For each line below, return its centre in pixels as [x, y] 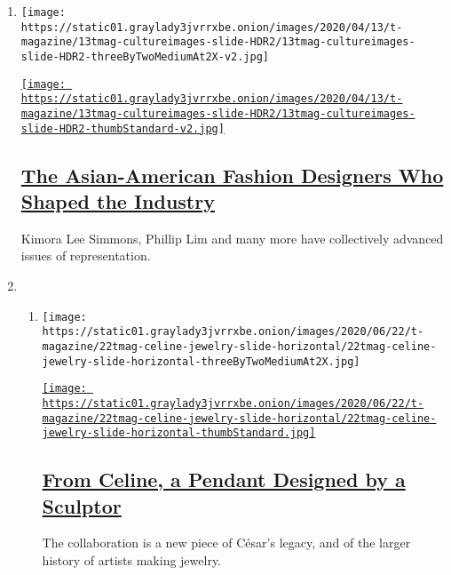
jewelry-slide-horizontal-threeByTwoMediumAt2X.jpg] [201, 361]
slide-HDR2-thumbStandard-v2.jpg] [123, 128]
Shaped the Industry [118, 201]
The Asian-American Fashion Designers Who [232, 175]
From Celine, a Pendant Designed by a [224, 479]
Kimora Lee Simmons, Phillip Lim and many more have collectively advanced [232, 238]
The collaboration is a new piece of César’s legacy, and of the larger [226, 543]
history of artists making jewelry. [132, 560]
